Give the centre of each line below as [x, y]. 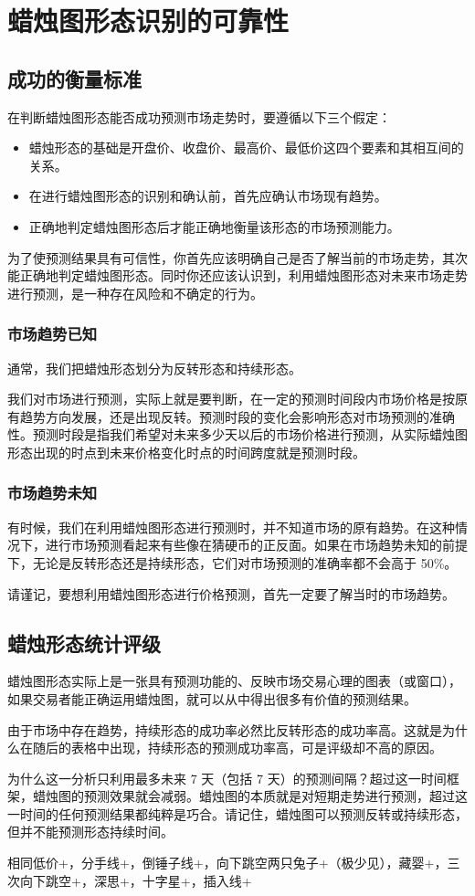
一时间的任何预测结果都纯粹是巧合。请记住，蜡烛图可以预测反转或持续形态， [237, 813]
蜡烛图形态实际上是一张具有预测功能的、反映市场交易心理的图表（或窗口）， [234, 681]
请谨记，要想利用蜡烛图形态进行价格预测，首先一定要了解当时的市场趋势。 [231, 593]
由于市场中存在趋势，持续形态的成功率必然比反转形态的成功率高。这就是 [225, 729]
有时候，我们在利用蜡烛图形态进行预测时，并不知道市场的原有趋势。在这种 [231, 527]
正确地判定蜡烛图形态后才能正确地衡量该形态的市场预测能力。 [214, 226]
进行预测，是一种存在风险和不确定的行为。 [135, 293]
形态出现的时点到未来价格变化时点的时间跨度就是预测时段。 [186, 452]
